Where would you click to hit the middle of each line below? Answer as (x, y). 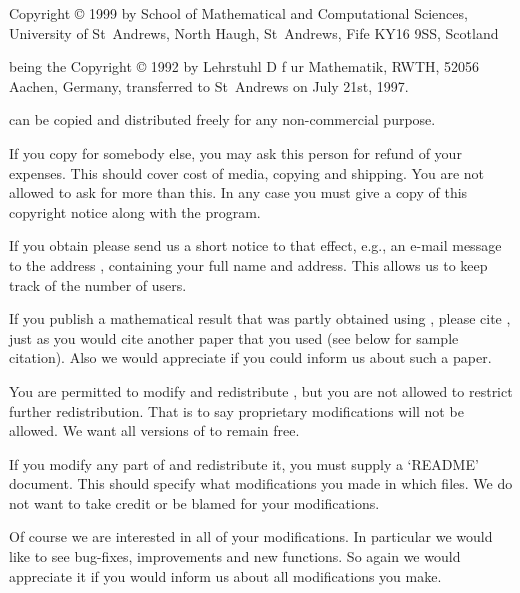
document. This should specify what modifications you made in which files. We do (261, 483)
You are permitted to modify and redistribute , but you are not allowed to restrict (261, 390)
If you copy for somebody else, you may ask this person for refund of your (235, 152)
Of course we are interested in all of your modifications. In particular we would (251, 536)
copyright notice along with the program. (135, 211)
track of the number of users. (98, 284)
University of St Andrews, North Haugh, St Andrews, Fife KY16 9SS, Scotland (254, 32)
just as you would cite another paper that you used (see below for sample (234, 337)
